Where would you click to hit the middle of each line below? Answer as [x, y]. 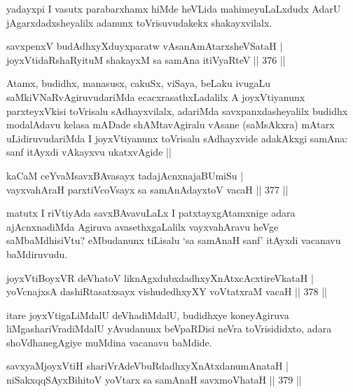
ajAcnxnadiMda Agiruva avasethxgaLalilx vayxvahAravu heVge [143, 226]
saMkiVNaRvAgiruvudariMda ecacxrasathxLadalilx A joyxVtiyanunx [156, 96]
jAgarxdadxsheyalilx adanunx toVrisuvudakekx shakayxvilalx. [139, 22]
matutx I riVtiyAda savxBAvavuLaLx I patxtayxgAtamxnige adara [151, 213]
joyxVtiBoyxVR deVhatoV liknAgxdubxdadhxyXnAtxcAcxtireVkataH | [160, 277]
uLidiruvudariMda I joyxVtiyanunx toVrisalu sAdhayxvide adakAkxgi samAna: [177, 138]
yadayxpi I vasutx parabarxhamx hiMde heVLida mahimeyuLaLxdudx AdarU [174, 8]
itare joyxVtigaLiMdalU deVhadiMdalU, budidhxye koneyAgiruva [148, 315]
